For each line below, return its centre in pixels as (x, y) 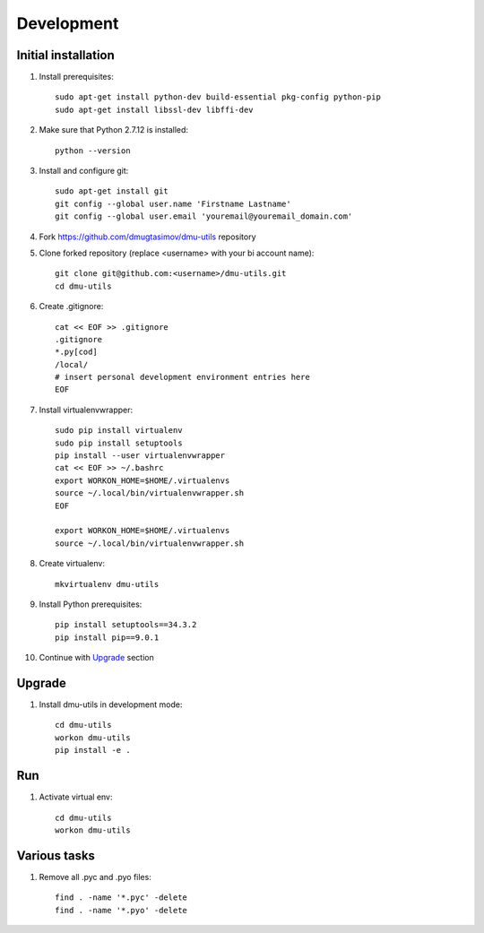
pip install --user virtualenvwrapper (140, 456)
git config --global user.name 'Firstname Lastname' (173, 203)
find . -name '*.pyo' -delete (121, 910)
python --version (93, 151)
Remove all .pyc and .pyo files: (95, 877)
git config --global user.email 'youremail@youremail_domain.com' (204, 216)
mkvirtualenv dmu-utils (107, 584)
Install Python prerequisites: (91, 604)
